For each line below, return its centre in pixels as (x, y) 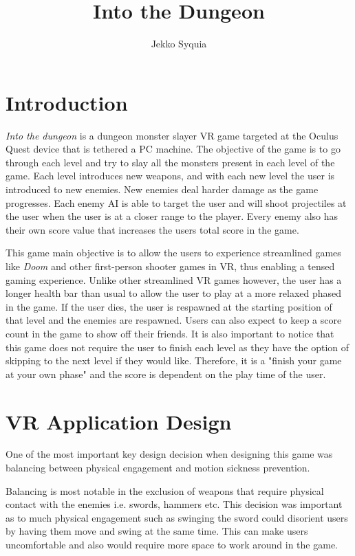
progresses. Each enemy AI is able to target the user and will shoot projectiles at (176, 202)
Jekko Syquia (179, 44)
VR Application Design (119, 421)
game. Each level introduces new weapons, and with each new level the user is (170, 176)
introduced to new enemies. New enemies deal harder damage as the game (162, 189)
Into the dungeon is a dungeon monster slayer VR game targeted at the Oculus (172, 135)
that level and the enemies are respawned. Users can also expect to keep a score (174, 320)
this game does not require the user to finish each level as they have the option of (177, 347)
